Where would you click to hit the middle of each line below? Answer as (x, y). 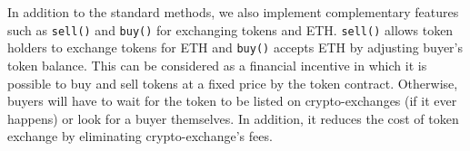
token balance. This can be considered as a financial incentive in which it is (217, 65)
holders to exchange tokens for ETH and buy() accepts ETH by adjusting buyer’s (235, 47)
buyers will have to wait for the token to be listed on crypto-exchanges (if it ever (232, 101)
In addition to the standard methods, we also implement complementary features (233, 12)
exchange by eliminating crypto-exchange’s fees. (140, 136)
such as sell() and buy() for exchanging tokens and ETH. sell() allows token (230, 29)
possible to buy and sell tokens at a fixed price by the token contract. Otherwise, (233, 83)
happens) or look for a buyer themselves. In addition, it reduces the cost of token (233, 118)
